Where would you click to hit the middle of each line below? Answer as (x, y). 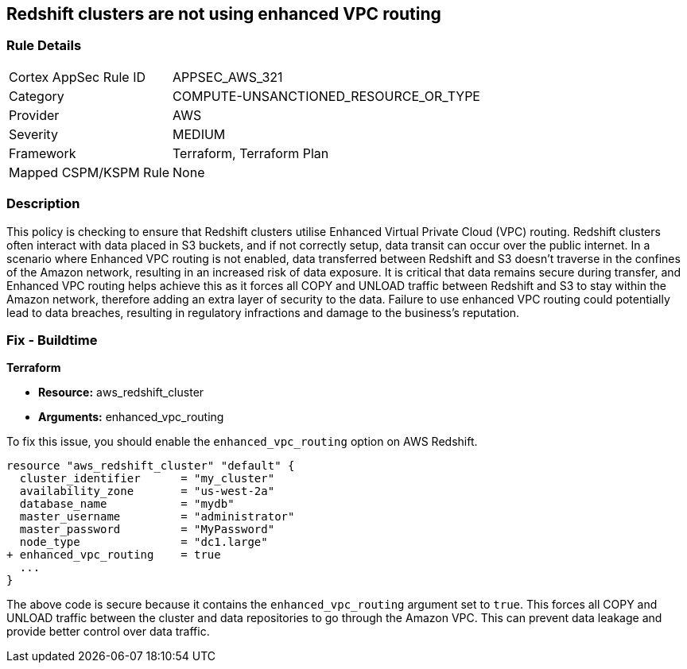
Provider (34, 115)
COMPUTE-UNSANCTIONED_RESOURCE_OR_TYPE (326, 96)
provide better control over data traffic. (108, 632)
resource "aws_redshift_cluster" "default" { (151, 466)
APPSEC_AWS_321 (228, 77)
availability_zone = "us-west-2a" (147, 491)
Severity (33, 134)
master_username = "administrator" (157, 517)
